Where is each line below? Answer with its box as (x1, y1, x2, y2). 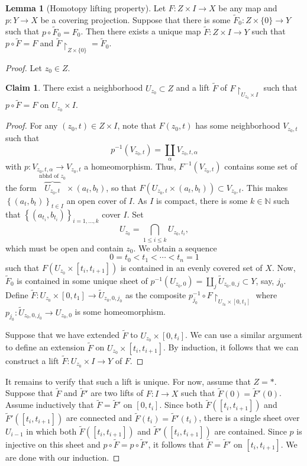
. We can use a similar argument (185, 328, 303, 341)
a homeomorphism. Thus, (84, 159, 176, 172)
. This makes (241, 181, 288, 193)
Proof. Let (5, 61, 42, 74)
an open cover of (66, 194, 127, 206)
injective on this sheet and (5, 438, 101, 450)
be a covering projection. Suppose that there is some (40, 13, 231, 25)
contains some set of (224, 159, 298, 172)
